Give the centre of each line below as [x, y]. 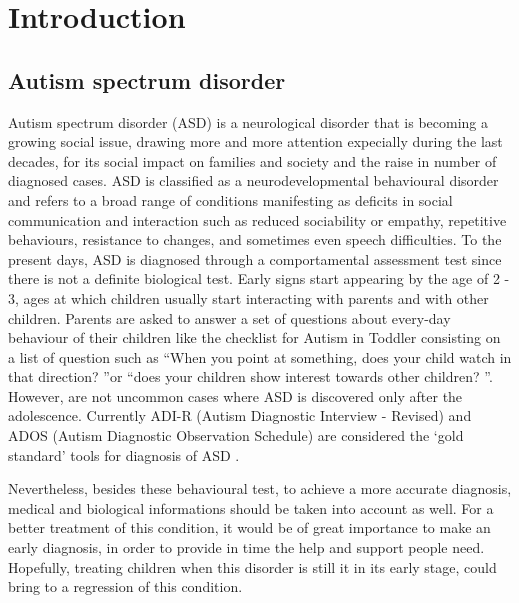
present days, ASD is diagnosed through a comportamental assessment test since [255, 258]
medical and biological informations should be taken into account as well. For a [251, 507]
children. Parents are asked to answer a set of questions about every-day [229, 317]
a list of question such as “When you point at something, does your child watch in [260, 356]
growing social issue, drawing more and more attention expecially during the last [255, 141]
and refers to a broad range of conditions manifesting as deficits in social [230, 199]
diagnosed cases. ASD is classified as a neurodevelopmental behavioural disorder [253, 180]
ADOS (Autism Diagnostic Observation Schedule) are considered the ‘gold [236, 435]
